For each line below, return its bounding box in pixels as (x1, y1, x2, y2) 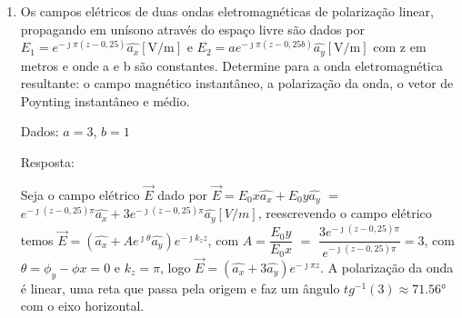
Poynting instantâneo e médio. (20, 91, 190, 110)
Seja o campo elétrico (20, 184, 140, 204)
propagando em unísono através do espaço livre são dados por (20, 19, 365, 38)
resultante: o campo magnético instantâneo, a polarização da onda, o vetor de (20, 74, 454, 93)
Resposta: (20, 153, 75, 172)
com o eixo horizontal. (20, 296, 145, 315)
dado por (157, 184, 208, 204)
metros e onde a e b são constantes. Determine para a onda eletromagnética (20, 55, 443, 75)
